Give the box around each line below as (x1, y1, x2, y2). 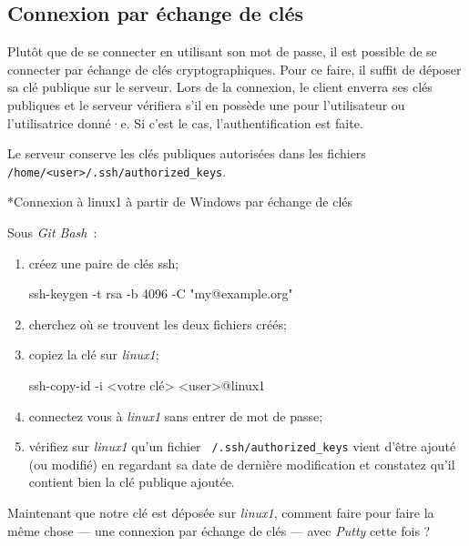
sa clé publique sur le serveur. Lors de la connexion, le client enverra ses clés (7, 77, 433, 96)
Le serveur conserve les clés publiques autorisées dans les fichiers (7, 144, 366, 163)
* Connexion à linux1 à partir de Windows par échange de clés (7, 192, 353, 211)
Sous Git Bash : (7, 223, 97, 242)
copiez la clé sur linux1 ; (28, 345, 159, 364)
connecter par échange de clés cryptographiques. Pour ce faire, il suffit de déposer (7, 59, 462, 78)
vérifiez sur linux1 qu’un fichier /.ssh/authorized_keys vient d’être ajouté (28, 437, 456, 456)
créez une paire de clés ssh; (28, 253, 179, 272)
